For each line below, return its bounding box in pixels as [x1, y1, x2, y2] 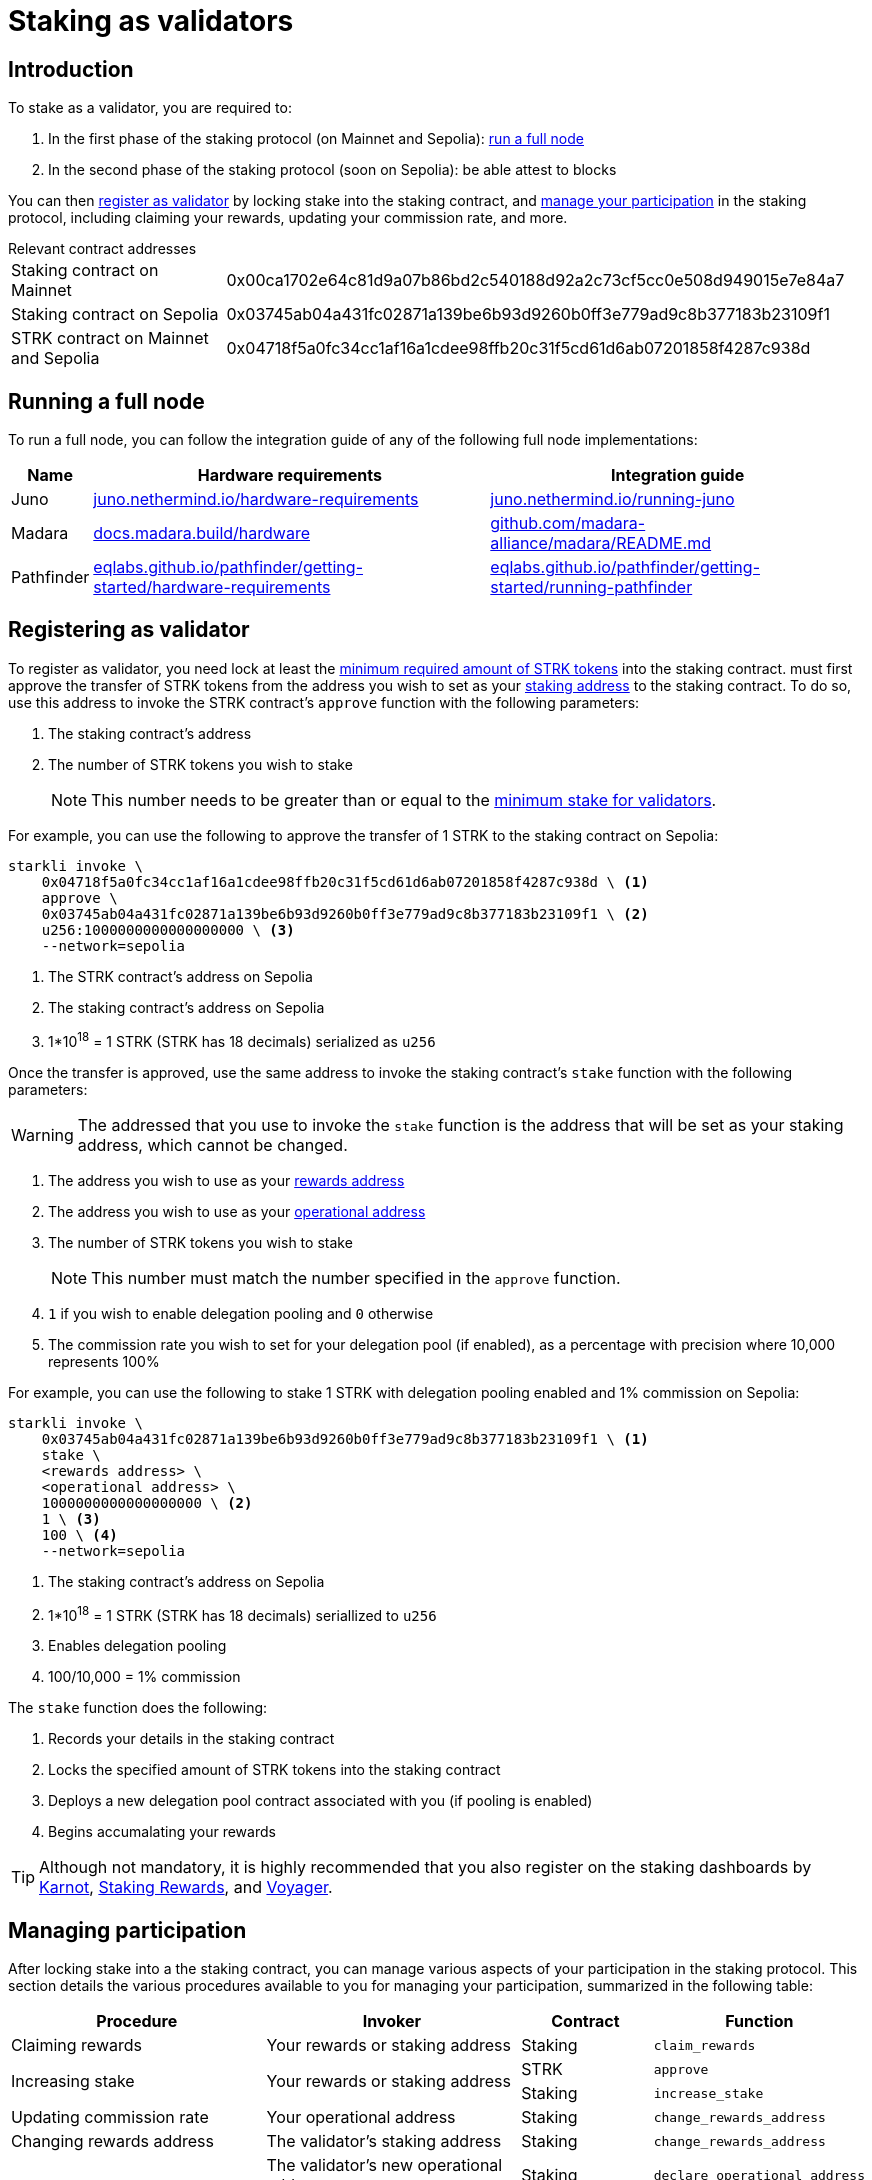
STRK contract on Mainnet [11, 328, 209, 349]
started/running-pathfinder [490, 577, 693, 598]
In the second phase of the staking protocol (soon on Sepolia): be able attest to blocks [48, 161, 617, 179]
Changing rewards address [11, 2131, 214, 2152]
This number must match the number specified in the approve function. [91, 1267, 621, 1288]
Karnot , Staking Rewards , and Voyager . [39, 1877, 333, 1898]
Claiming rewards [11, 2035, 142, 2056]
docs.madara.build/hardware [93, 523, 311, 544]
